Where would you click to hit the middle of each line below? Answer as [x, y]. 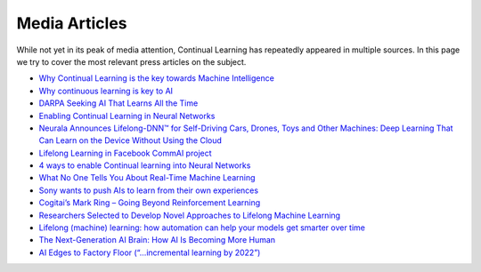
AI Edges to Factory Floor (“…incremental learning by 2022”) [150, 252]
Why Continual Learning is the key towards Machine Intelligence [157, 78]
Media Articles [72, 23]
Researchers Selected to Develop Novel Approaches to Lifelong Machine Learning [190, 215]
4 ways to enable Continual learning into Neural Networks [145, 165]
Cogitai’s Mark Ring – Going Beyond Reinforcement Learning [150, 203]
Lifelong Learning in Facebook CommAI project [126, 153]
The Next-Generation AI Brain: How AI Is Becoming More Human [157, 240]
